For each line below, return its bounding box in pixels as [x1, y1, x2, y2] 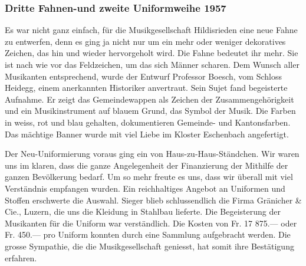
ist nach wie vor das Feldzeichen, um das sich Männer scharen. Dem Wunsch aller [5, 58, 300, 70]
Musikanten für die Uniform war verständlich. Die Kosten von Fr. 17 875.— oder [5, 216, 297, 229]
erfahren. [5, 251, 37, 264]
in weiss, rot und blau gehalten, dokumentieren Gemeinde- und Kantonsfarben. [5, 116, 291, 128]
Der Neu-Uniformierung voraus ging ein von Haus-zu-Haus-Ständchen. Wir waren [5, 147, 300, 160]
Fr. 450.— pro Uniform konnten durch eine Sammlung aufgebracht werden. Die [5, 228, 291, 241]
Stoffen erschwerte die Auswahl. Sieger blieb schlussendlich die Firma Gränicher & [5, 193, 302, 206]
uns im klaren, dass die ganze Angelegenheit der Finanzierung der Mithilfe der [5, 159, 288, 171]
